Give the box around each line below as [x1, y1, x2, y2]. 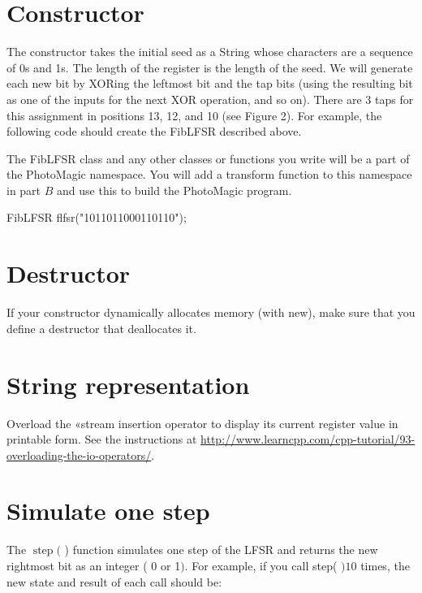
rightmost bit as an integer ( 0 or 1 [6, 557, 181, 574]
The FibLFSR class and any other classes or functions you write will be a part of [6, 149, 410, 167]
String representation [6, 367, 250, 400]
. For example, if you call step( [184, 557, 338, 574]
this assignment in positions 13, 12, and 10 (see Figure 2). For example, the [6, 106, 382, 123]
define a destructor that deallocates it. [6, 319, 196, 336]
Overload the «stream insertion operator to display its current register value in [6, 414, 398, 431]
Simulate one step [6, 494, 210, 527]
